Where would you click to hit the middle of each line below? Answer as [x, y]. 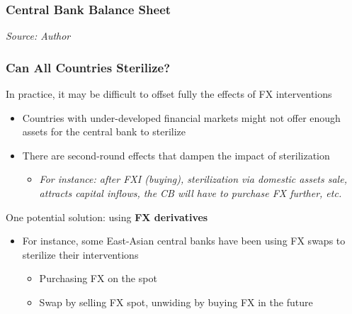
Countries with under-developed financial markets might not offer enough [181, 117]
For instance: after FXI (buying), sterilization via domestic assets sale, [193, 179]
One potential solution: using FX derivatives [107, 217]
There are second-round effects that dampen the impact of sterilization [176, 155]
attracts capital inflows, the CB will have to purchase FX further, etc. [191, 193]
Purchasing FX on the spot [98, 278]
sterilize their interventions [80, 254]
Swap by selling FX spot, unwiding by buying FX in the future [176, 302]
